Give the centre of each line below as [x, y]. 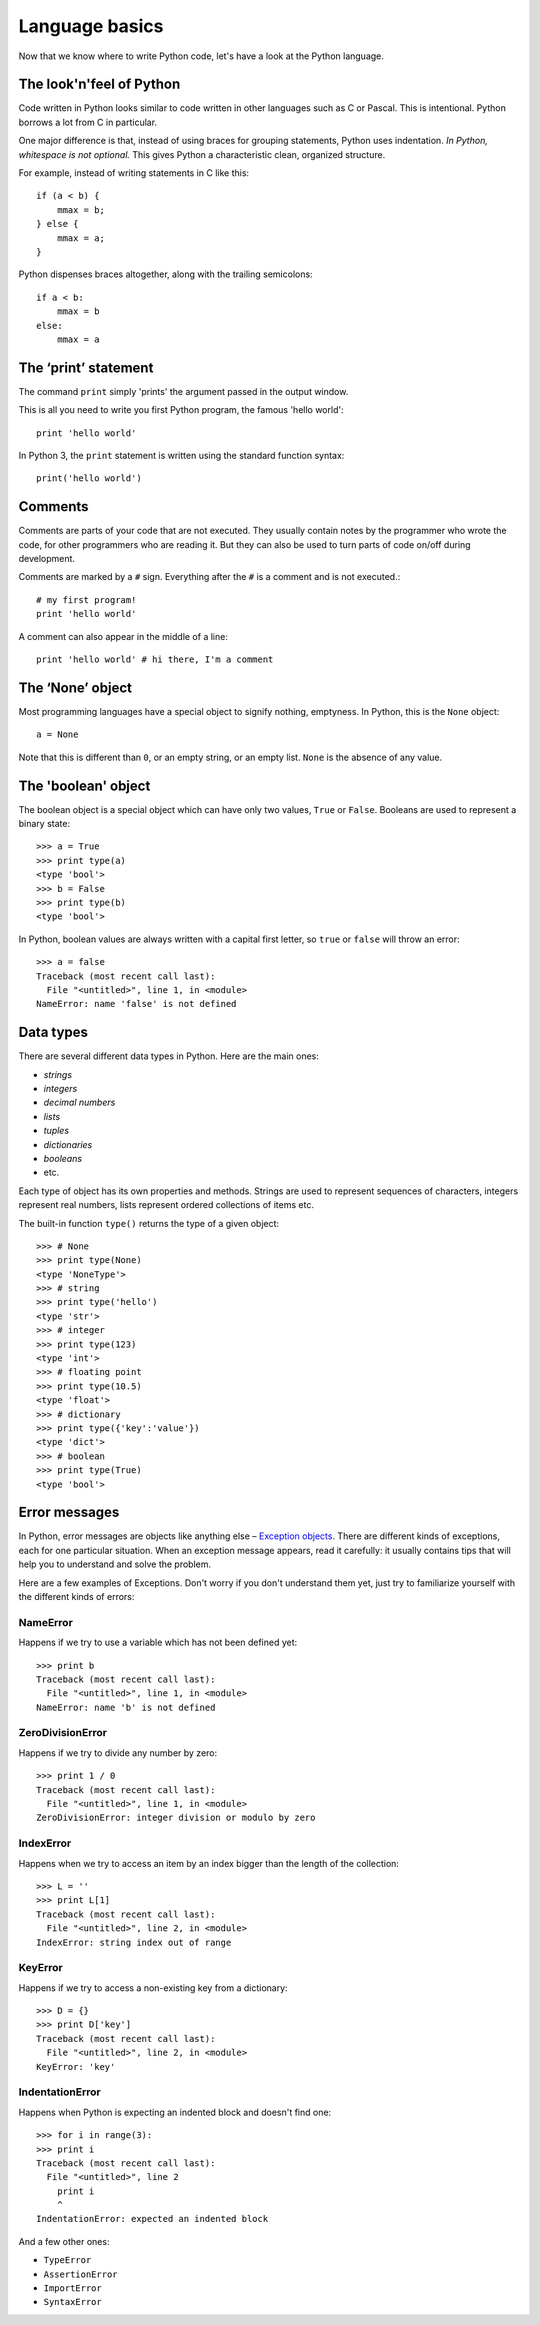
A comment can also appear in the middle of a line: [123, 636]
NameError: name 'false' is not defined [136, 1004]
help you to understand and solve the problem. [115, 1564]
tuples [56, 1131]
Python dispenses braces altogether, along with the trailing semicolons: [166, 274]
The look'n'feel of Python [99, 84]
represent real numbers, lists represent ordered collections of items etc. [166, 1205]
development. [46, 559]
